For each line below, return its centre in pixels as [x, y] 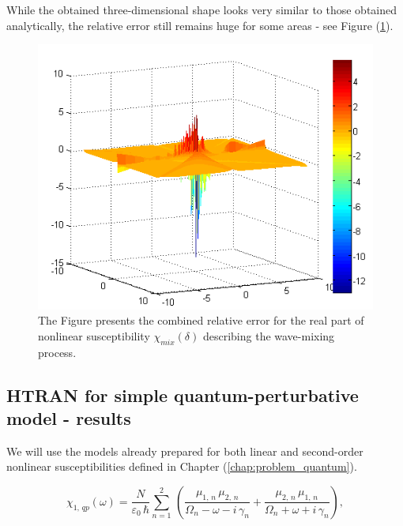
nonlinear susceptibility [94, 335]
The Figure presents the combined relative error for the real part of [201, 320]
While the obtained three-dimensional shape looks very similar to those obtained [202, 9]
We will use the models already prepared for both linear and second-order [185, 451]
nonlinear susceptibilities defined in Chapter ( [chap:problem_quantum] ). [182, 466]
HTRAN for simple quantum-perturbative [183, 394]
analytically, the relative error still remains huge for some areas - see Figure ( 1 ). [200, 25]
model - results [69, 417]
